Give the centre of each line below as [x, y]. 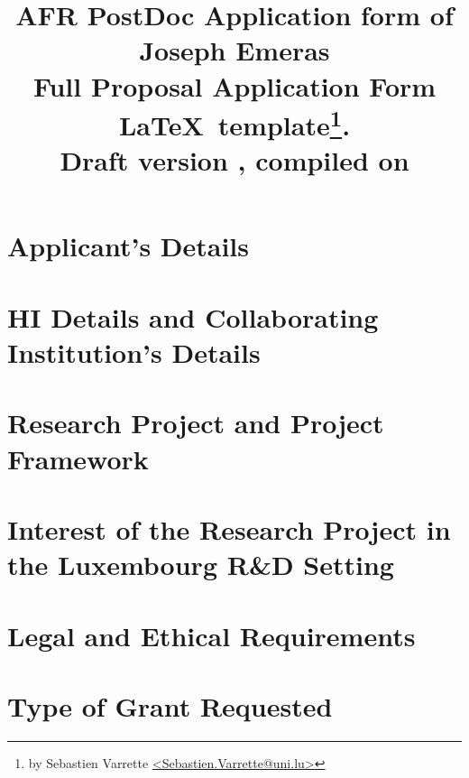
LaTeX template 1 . [234, 123]
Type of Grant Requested [170, 705]
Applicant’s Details [129, 246]
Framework [78, 458]
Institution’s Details [134, 352]
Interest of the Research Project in [229, 528]
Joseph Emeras [234, 50]
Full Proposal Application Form [234, 85]
